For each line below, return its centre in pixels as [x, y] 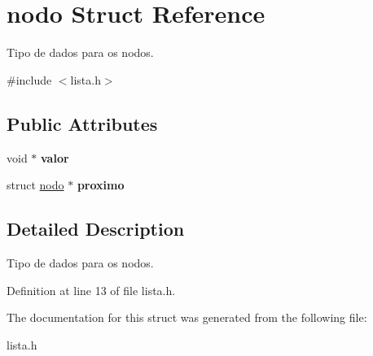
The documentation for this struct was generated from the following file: [187, 317]
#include [29, 79]
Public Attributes [82, 123]
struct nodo [35, 185]
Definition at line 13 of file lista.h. [91, 290]
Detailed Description [96, 229]
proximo [101, 185]
